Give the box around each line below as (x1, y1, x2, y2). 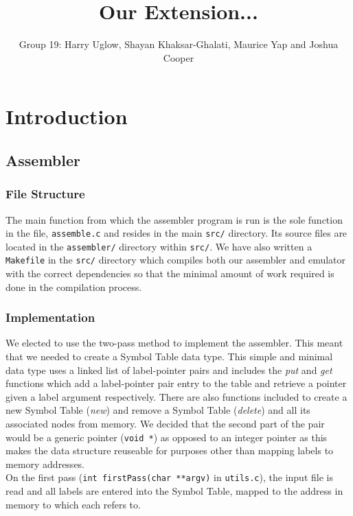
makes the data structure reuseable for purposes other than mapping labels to (5, 443, 334, 458)
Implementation (5, 309, 95, 326)
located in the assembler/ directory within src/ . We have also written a (5, 239, 312, 253)
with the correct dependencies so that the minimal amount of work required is (5, 266, 334, 281)
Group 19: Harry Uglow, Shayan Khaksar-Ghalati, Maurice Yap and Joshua (19, 37, 339, 51)
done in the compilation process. (5, 279, 142, 294)
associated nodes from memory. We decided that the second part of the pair (5, 417, 325, 431)
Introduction (5, 102, 128, 130)
